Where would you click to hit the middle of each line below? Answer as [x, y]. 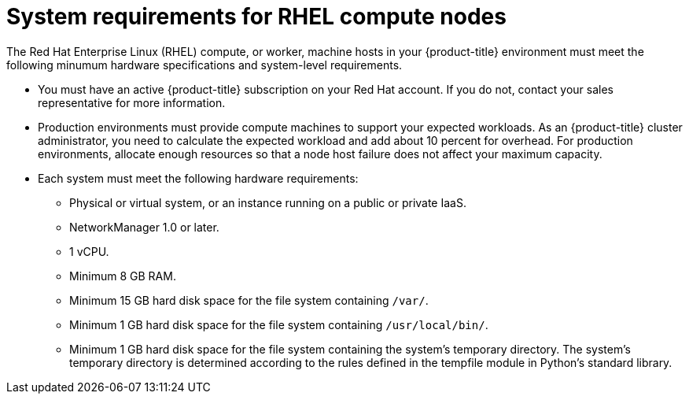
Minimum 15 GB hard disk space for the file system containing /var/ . [249, 300]
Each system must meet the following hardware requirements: [198, 178]
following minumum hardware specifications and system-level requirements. [204, 65]
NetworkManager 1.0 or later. [144, 227]
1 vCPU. [89, 251]
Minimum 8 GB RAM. [123, 276]
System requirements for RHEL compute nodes [256, 17]
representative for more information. [132, 102]
